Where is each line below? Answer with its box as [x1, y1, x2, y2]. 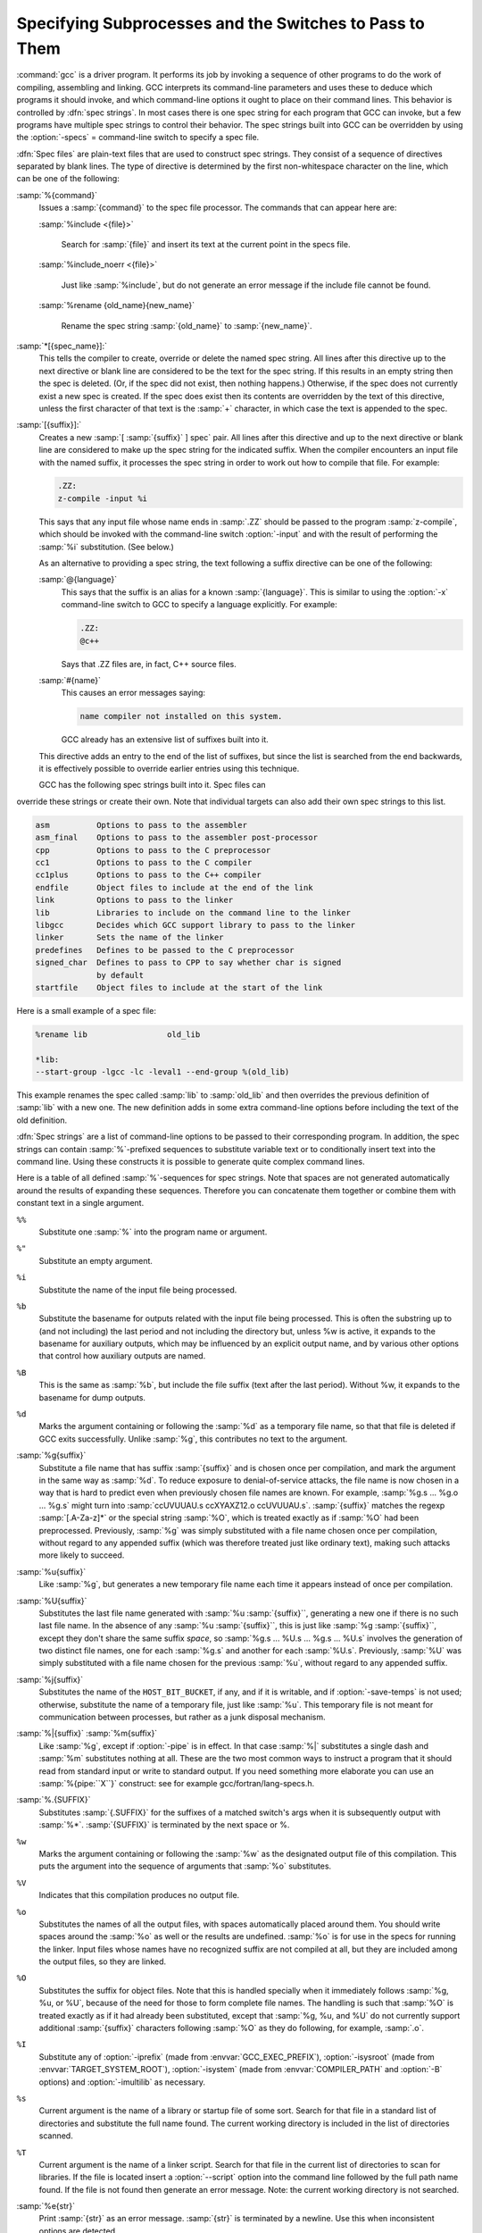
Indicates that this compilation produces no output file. [38, 1890, 240, 1901]
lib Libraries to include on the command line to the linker [35, 907, 352, 917]
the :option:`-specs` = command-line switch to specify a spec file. [16, 132, 260, 143]
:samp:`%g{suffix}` [16, 1450, 87, 1460]
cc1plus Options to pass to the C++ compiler [35, 870, 262, 880]
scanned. [38, 2130, 73, 2141]
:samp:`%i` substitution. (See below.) [38, 541, 174, 552]
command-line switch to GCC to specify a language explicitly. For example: [61, 599, 338, 610]
